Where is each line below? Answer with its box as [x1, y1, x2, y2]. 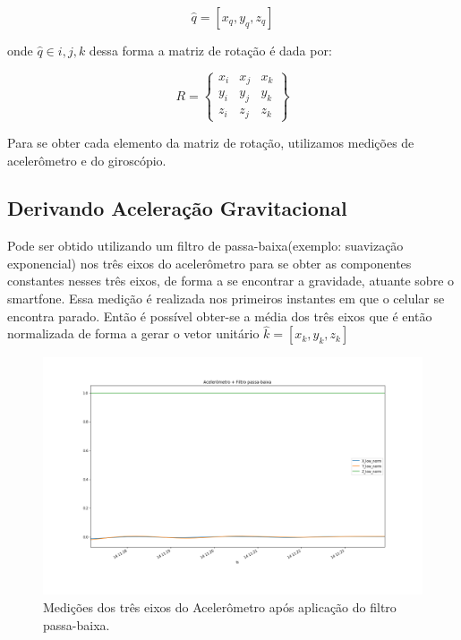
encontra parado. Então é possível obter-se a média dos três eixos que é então [7, 306, 432, 325]
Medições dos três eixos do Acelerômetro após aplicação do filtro [43, 598, 397, 617]
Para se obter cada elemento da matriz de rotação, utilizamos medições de [7, 132, 414, 151]
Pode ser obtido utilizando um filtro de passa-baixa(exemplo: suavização [7, 236, 404, 255]
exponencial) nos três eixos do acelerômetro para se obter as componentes [7, 253, 412, 272]
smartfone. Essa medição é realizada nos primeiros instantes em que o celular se [7, 289, 445, 308]
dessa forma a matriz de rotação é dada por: [89, 41, 332, 59]
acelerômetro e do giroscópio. [7, 150, 166, 169]
